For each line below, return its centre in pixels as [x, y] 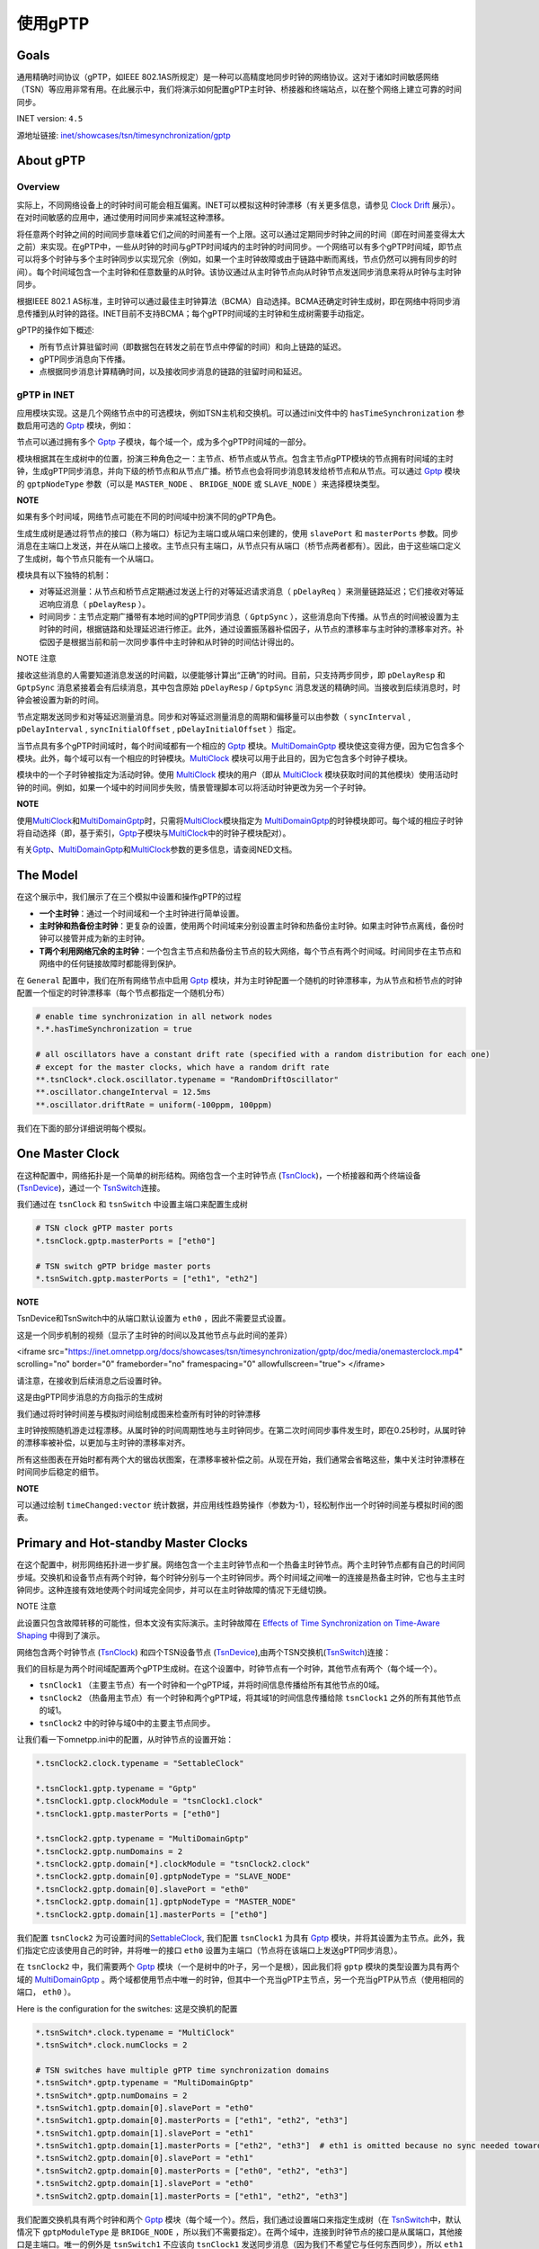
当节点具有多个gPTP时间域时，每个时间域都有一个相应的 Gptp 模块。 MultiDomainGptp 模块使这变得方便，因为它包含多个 [240, 746]
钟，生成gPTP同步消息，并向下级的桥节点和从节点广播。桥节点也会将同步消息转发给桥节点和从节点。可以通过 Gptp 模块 [239, 471]
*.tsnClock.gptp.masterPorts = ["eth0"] [125, 1241]
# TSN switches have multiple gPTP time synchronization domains [182, 2070]
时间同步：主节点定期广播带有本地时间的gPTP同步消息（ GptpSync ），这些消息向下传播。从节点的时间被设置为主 [249, 617]
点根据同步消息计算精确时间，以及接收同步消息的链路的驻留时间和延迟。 [173, 372]
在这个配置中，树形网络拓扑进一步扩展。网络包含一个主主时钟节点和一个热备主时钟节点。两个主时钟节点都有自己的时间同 [241, 1564]
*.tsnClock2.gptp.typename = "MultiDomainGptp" [142, 1839]
